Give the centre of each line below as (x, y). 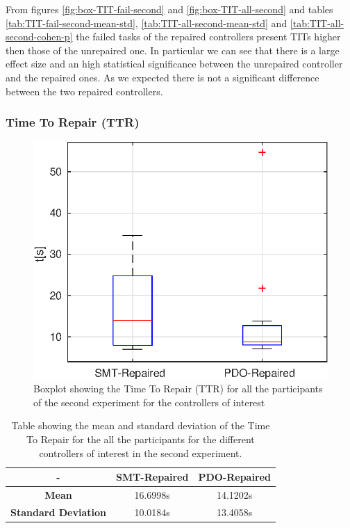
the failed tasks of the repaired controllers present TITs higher (208, 37)
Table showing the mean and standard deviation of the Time (141, 425)
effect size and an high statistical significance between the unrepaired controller (174, 64)
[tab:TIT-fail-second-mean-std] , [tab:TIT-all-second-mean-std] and (147, 23)
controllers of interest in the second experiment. (141, 453)
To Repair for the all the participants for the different (141, 439)
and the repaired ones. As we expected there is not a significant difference (162, 77)
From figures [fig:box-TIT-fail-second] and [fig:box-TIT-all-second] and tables (169, 9)
